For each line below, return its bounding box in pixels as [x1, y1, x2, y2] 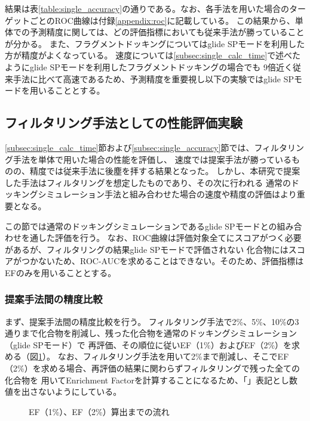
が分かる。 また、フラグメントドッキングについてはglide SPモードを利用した [5, 37, 305, 49]
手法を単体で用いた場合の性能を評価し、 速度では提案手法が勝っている [13, 153, 291, 165]
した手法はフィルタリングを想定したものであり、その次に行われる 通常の [5, 176, 291, 188]
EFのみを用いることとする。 [5, 266, 116, 278]
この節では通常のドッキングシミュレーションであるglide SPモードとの [5, 219, 277, 232]
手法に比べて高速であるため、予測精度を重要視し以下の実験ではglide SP [13, 72, 294, 85]
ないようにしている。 [38, 385, 122, 398]
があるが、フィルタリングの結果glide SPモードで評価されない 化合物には [5, 243, 288, 255]
